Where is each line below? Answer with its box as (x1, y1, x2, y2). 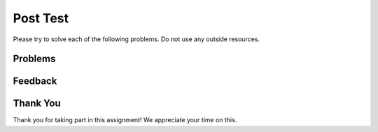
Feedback (13, 75, 57, 87)
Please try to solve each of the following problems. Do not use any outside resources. (13, 35, 260, 43)
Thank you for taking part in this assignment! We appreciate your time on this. (13, 116, 237, 124)
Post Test (13, 10, 69, 26)
